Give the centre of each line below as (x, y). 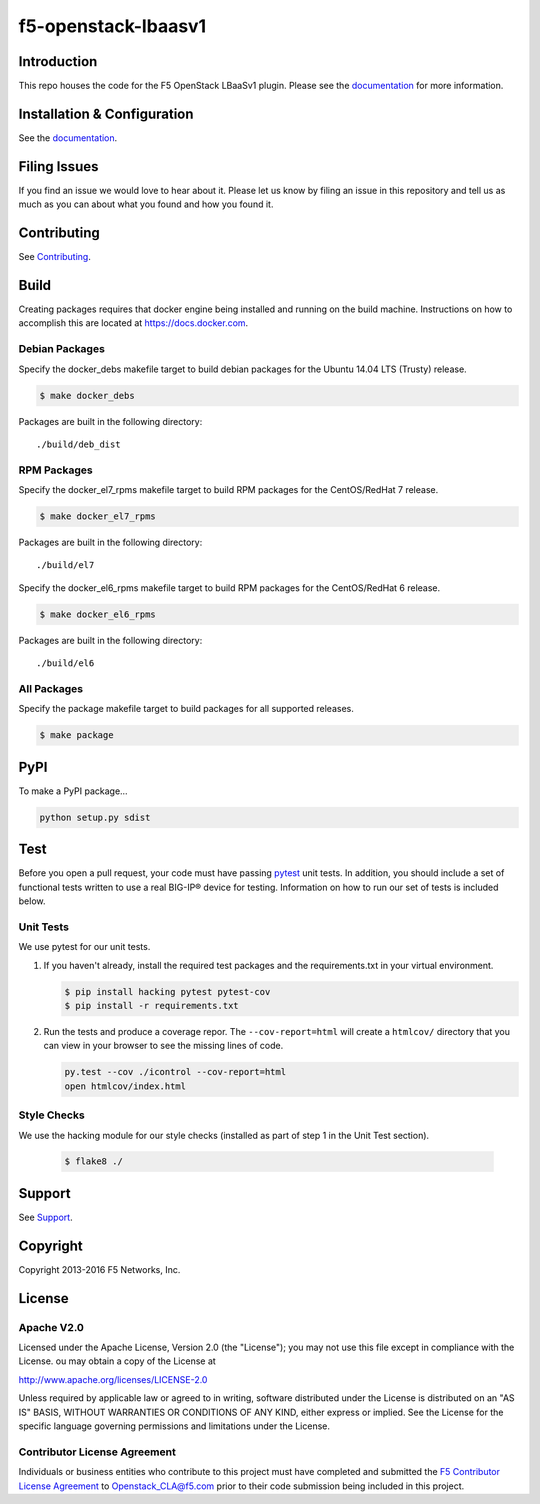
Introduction (58, 61)
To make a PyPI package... (73, 791)
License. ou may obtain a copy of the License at (117, 1361)
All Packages (51, 688)
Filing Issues (58, 166)
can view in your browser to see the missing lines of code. (163, 1046)
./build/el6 (65, 663)
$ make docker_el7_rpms (98, 516)
